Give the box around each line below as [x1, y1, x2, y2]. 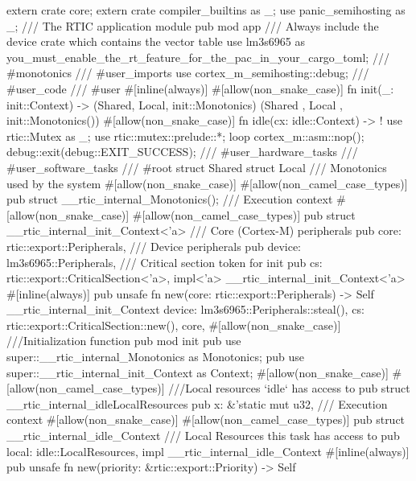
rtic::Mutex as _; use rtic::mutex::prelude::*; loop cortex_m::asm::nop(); [6, 127, 365, 144]
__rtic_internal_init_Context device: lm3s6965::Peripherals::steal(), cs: [6, 301, 365, 318]
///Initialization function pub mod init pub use [6, 332, 241, 349]
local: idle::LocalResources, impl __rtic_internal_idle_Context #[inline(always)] [6, 442, 410, 459]
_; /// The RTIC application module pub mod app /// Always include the [6, 17, 379, 34]
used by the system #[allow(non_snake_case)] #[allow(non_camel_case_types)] [6, 175, 408, 191]
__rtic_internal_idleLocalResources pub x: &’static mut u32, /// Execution [6, 395, 388, 412]
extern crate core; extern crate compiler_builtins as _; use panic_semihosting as [6, 2, 406, 18]
